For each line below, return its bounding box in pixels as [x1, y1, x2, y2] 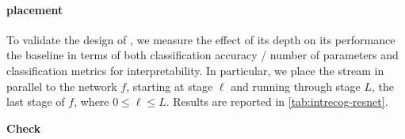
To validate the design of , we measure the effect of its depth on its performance [6, 31, 395, 47]
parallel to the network [6, 77, 117, 94]
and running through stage [231, 77, 361, 94]
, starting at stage [126, 77, 213, 94]
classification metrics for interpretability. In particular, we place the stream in [6, 62, 384, 78]
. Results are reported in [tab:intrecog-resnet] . [166, 93, 388, 110]
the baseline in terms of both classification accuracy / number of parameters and [6, 47, 399, 63]
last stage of [6, 93, 65, 110]
